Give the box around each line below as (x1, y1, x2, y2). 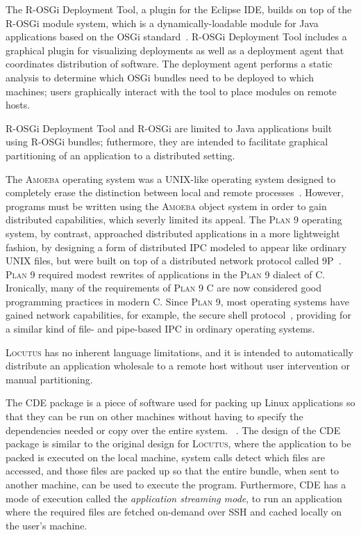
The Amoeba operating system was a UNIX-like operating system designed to (6, 171, 336, 186)
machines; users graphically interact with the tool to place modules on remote (6, 83, 337, 98)
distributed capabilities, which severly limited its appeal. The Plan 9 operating (6, 212, 342, 227)
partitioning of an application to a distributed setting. (6, 147, 235, 162)
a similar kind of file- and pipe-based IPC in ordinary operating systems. (6, 321, 315, 336)
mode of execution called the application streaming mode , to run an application (6, 490, 342, 505)
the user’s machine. (6, 518, 87, 532)
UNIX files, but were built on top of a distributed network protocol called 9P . (6, 253, 342, 268)
